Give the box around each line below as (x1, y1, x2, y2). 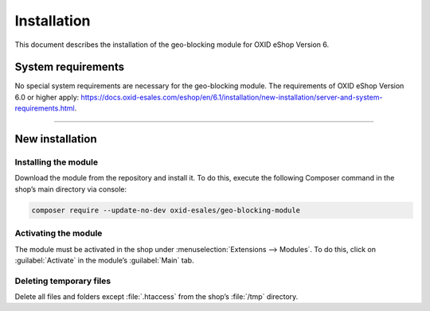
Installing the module (14, 157, 99, 168)
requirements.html (14, 103, 75, 113)
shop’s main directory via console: (14, 184, 127, 194)
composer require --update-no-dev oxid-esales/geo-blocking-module (31, 205, 301, 215)
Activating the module (14, 227, 103, 239)
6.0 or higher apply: (14, 92, 80, 102)
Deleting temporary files (14, 275, 111, 286)
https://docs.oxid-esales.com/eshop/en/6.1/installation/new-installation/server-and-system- (80, 92, 383, 102)
